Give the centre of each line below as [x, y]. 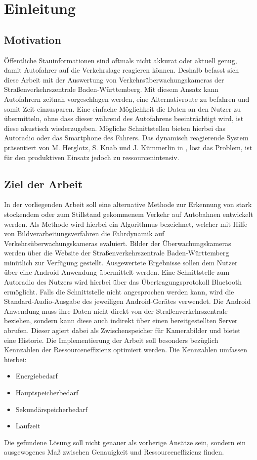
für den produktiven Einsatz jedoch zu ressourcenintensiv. [92, 157]
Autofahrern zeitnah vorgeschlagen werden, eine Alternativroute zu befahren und [127, 99]
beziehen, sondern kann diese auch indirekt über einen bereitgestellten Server [121, 320]
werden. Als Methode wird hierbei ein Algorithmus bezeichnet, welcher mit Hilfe [126, 224]
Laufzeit [28, 426]
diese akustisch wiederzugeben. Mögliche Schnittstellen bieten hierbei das [115, 128]
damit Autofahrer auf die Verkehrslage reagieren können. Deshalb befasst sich [122, 70]
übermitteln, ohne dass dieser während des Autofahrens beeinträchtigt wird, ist [124, 118]
